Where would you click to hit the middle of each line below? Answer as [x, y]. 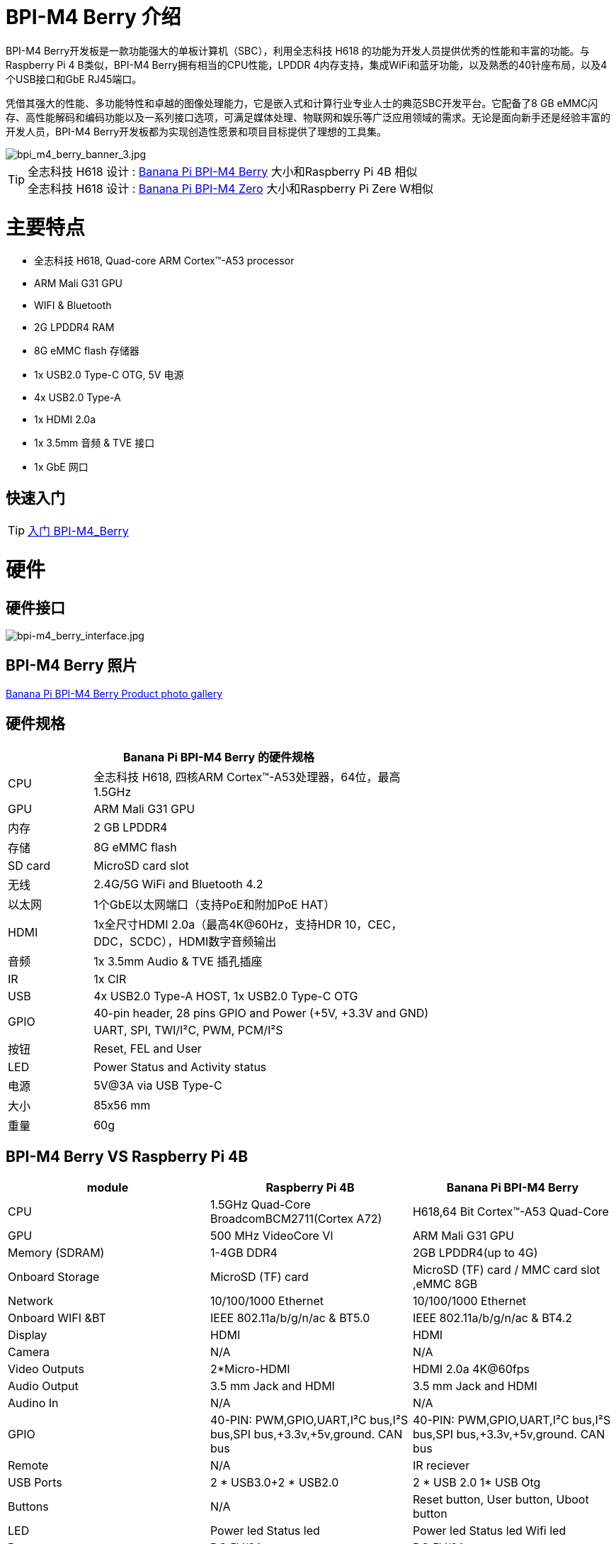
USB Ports [35, 1482]
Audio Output [43, 1386]
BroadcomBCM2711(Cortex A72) [296, 1218]
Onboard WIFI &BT [57, 1318]
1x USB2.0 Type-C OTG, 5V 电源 [109, 375]
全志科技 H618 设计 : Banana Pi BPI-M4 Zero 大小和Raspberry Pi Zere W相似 [231, 188]
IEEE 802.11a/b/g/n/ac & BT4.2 [492, 1318]
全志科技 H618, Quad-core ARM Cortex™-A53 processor [164, 261]
